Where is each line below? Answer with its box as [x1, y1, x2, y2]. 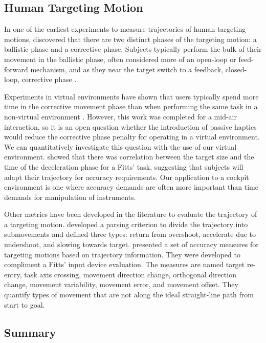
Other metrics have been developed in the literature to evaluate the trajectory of [4, 209, 257, 219]
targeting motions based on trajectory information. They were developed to [4, 249, 240, 259]
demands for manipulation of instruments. [4, 191, 136, 202]
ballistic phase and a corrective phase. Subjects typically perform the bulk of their [4, 44, 262, 54]
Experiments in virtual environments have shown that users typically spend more [4, 91, 259, 102]
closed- [225, 64, 247, 74]
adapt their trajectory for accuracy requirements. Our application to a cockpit [4, 171, 249, 182]
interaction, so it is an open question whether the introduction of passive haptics [4, 121, 257, 132]
